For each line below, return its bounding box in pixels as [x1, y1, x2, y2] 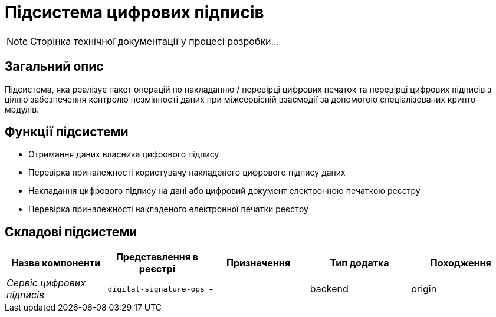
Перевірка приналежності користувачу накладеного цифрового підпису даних [28, 167, 346, 178]
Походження [430, 257, 491, 269]
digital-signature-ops [107, 284, 205, 293]
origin [411, 283, 437, 295]
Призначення [226, 257, 290, 269]
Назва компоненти [11, 257, 101, 269]
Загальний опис [5, 59, 104, 74]
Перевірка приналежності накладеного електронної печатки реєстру [28, 204, 308, 214]
